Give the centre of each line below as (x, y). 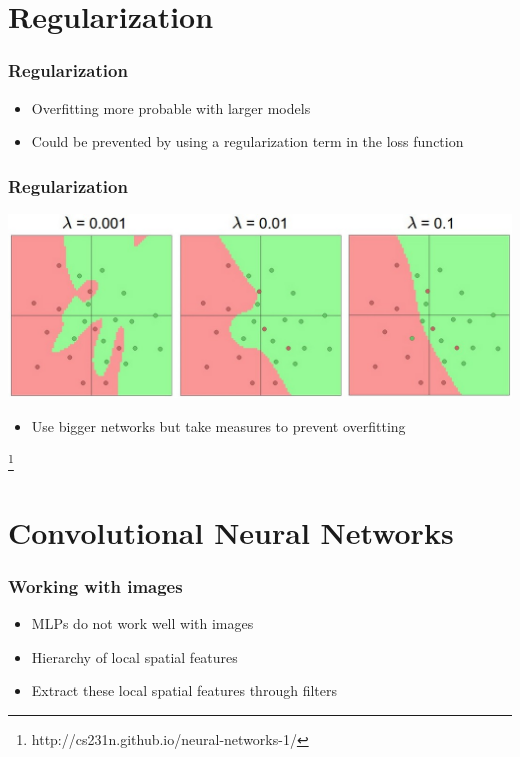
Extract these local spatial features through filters (184, 690)
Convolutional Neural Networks (231, 531)
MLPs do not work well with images (142, 623)
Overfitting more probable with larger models (171, 107)
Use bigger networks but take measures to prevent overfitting (218, 425)
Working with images (95, 585)
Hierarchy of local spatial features (134, 656)
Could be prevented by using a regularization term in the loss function (247, 141)
